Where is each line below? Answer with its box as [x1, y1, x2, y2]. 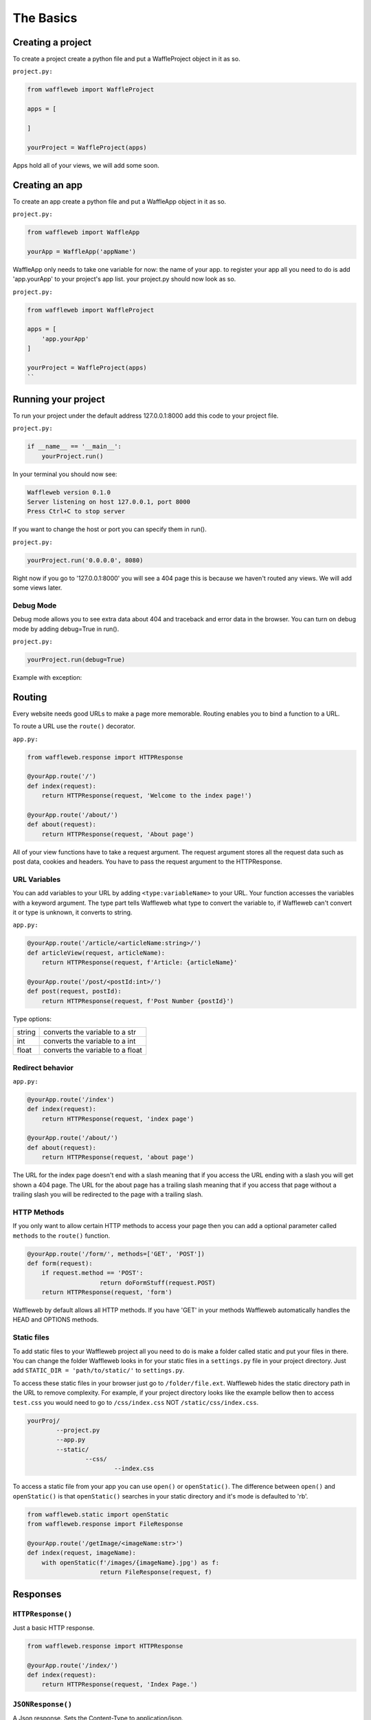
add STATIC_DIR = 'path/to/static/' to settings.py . [12, 1366, 185, 1375]
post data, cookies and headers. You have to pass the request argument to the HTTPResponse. [12, 857, 282, 866]
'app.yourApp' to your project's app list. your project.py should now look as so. [12, 275, 236, 283]
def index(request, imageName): [27, 1549, 137, 1557]
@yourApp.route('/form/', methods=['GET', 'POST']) [27, 1249, 205, 1258]
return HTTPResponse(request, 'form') [41, 1289, 172, 1296]
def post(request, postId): [27, 987, 122, 996]
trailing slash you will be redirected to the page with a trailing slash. [12, 1190, 203, 1198]
